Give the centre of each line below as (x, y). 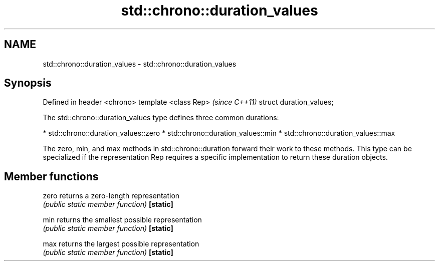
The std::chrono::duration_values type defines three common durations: (161, 118)
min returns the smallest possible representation (122, 220)
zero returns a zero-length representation (111, 196)
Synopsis (28, 83)
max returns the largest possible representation (121, 244)
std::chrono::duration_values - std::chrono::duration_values (140, 64)
